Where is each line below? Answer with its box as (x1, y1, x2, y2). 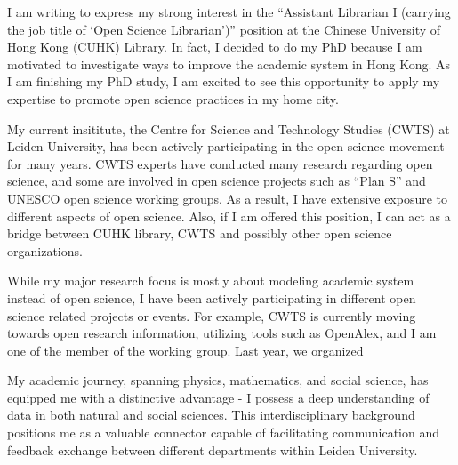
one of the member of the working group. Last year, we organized (7, 341, 364, 359)
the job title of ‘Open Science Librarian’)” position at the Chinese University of (7, 20, 441, 38)
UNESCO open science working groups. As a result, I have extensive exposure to (7, 188, 448, 207)
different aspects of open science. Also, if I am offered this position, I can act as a (7, 206, 451, 225)
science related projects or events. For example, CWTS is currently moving (7, 306, 416, 325)
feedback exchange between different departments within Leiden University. (7, 440, 418, 459)
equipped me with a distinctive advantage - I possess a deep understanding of (7, 388, 430, 406)
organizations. (7, 241, 83, 260)
